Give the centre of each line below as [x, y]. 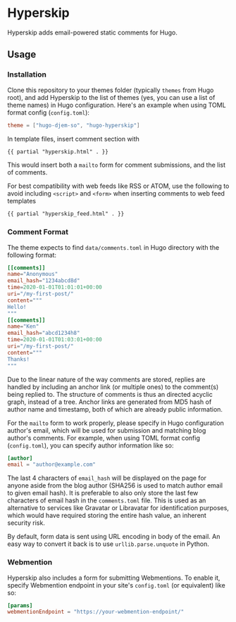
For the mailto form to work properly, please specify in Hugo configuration [116, 423]
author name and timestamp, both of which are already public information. [115, 409]
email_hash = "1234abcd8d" [44, 281]
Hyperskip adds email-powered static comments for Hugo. [92, 32]
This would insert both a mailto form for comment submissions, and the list [117, 165]
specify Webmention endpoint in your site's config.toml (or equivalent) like [116, 585]
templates [22, 201]
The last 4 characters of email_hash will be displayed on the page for [107, 478]
